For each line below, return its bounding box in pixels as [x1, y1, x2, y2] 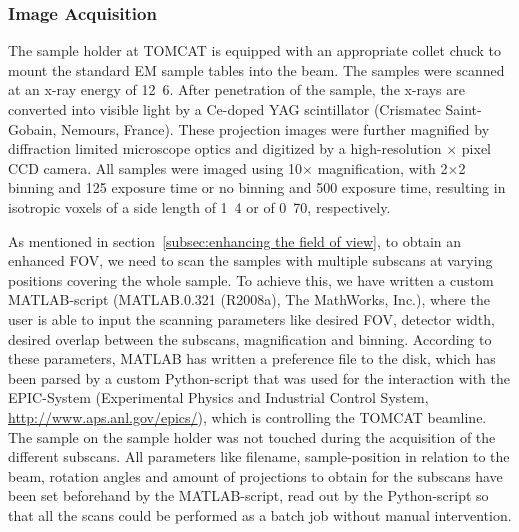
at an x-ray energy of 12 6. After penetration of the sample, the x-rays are [8, 79, 465, 100]
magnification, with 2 [317, 157, 448, 178]
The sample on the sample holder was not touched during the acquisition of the [8, 426, 496, 447]
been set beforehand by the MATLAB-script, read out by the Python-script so [8, 485, 489, 506]
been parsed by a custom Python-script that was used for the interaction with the [8, 367, 511, 388]
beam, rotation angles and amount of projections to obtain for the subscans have [8, 465, 503, 486]
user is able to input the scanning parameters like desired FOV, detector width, [8, 308, 495, 329]
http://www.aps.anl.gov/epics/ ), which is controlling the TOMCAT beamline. [8, 406, 487, 427]
